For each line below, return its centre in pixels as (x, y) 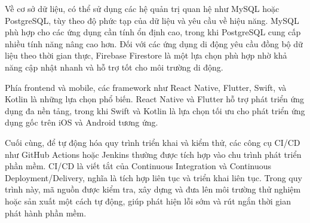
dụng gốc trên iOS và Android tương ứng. (82, 122)
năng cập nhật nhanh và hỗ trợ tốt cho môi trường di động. (114, 67)
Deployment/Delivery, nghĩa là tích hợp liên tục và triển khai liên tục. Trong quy (154, 177)
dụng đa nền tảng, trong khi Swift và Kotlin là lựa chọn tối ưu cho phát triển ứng (155, 110)
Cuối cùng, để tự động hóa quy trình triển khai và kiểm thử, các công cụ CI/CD (153, 142)
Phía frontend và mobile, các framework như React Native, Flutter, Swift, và (146, 87)
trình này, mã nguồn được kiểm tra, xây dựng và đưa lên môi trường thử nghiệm (153, 189)
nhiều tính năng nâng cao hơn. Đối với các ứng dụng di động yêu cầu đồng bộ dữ (154, 43)
